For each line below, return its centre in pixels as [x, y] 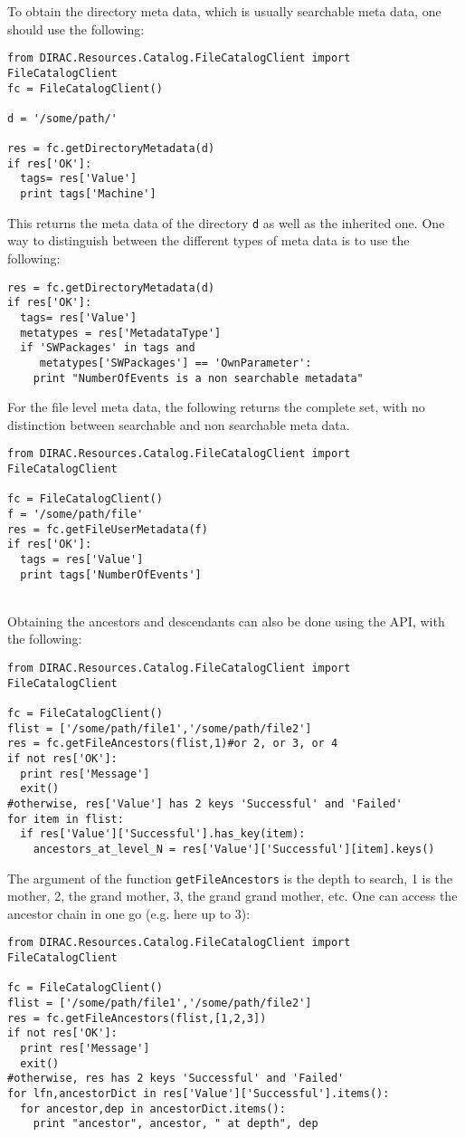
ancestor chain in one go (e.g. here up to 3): [129, 913]
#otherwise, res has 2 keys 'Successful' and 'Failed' [176, 1079]
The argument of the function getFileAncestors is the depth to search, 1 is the [230, 878]
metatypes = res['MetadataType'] [121, 333]
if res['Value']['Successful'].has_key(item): [163, 834]
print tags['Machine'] [88, 194]
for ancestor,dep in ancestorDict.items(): [153, 1108]
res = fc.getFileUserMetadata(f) [108, 529]
